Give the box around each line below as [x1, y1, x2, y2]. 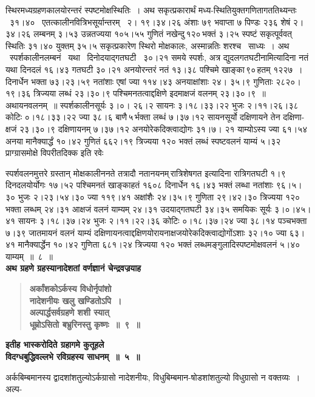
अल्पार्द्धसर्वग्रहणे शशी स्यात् [29, 306, 109, 319]
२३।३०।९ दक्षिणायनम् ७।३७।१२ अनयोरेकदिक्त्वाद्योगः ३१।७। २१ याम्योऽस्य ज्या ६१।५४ [19, 122, 308, 135]
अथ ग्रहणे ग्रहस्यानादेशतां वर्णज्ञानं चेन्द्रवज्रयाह [5, 262, 141, 274]
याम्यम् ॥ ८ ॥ [5, 249, 53, 262]
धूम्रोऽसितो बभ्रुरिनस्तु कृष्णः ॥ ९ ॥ [29, 317, 140, 330]
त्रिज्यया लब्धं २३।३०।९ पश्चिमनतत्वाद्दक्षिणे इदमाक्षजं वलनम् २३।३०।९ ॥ [33, 87, 266, 100]
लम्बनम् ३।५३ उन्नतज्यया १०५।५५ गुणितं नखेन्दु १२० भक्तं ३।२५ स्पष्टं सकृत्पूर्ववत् [33, 27, 292, 40]
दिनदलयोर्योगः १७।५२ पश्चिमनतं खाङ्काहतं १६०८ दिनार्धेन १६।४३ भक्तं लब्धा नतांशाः [5, 178, 274, 191]
